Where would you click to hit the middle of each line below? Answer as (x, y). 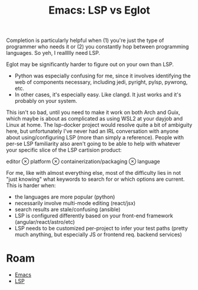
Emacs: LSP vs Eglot (99, 10)
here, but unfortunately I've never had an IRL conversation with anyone (92, 131)
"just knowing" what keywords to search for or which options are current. (95, 179)
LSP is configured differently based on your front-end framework (94, 216)
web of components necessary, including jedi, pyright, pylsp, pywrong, (101, 82)
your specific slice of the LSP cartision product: (64, 150)
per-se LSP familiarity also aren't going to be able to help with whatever (93, 144)
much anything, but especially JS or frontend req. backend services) (98, 234)
